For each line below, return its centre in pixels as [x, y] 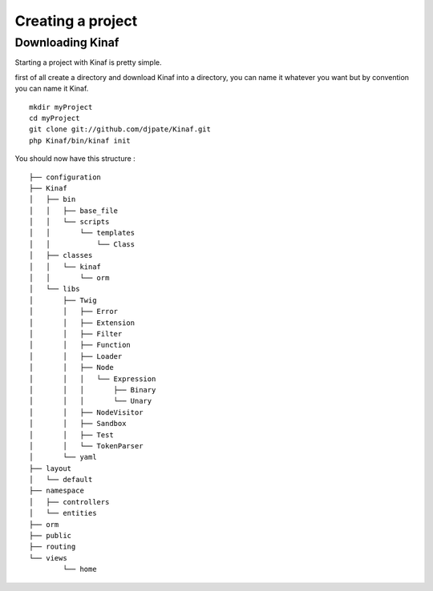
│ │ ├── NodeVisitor [86, 412]
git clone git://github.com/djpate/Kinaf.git [120, 129]
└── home [80, 569]
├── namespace [57, 491]
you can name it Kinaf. [52, 89]
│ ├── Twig [63, 300]
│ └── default [61, 480]
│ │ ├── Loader [76, 356]
